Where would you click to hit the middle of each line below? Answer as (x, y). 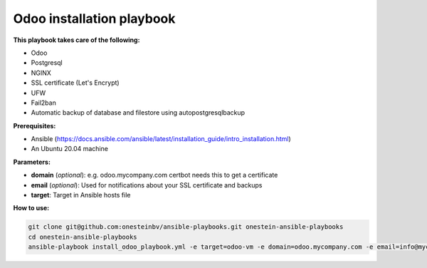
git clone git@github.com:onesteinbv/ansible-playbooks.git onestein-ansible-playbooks (186, 227)
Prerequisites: (35, 125)
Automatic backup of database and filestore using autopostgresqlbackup (138, 113)
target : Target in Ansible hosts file (81, 195)
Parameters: (32, 162)
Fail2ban (43, 103)
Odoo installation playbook (94, 19)
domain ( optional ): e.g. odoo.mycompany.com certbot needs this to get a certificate (154, 175)
